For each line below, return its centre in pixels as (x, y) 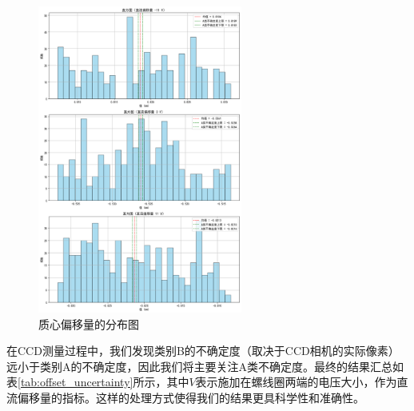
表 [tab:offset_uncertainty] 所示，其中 (98, 382)
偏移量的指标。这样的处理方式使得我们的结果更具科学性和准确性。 (191, 398)
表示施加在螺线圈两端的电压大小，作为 (296, 382)
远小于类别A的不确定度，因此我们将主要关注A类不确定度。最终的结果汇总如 (205, 366)
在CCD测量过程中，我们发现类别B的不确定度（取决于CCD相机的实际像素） (203, 351)
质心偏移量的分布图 (89, 323)
